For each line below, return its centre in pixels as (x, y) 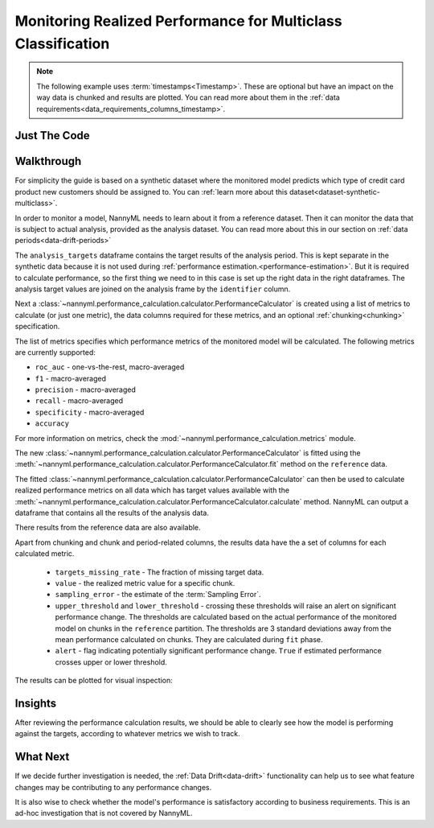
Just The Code (52, 136)
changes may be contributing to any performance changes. (113, 787)
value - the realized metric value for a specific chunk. (145, 583)
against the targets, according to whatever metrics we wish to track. (127, 734)
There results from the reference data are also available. (108, 528)
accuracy (52, 424)
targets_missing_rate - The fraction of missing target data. (160, 572)
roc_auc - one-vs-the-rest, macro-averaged (110, 367)
